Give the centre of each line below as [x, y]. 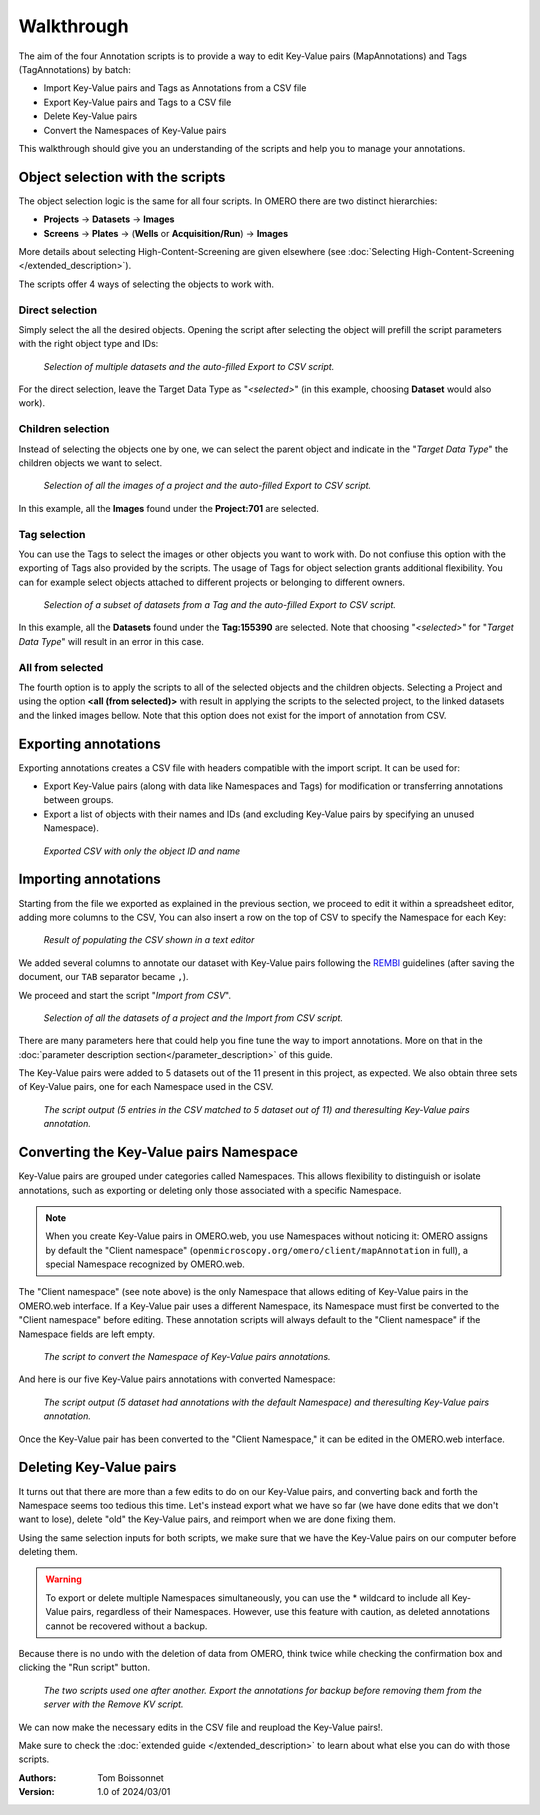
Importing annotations [90, 879]
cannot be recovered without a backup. [126, 1626]
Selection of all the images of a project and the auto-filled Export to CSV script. [207, 486]
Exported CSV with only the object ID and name [142, 851]
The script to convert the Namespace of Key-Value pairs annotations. [187, 1357]
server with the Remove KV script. [113, 1704]
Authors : [37, 1777]
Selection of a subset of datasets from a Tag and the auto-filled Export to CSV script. [220, 605]
